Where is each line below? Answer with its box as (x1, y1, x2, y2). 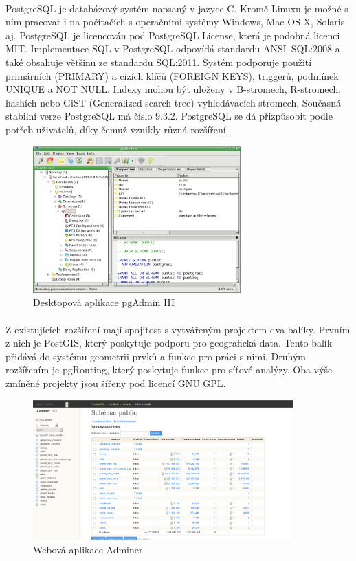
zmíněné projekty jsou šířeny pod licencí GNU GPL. (5, 375, 226, 390)
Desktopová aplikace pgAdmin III (33, 295, 175, 309)
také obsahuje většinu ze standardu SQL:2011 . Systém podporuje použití (5, 54, 312, 69)
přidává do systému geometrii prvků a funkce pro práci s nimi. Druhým (5, 349, 307, 363)
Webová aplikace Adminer (33, 542, 143, 556)
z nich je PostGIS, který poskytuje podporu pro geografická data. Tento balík (5, 335, 333, 350)
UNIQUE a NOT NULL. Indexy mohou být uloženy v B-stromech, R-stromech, (5, 82, 342, 96)
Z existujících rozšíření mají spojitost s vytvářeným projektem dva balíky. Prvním (5, 322, 351, 336)
